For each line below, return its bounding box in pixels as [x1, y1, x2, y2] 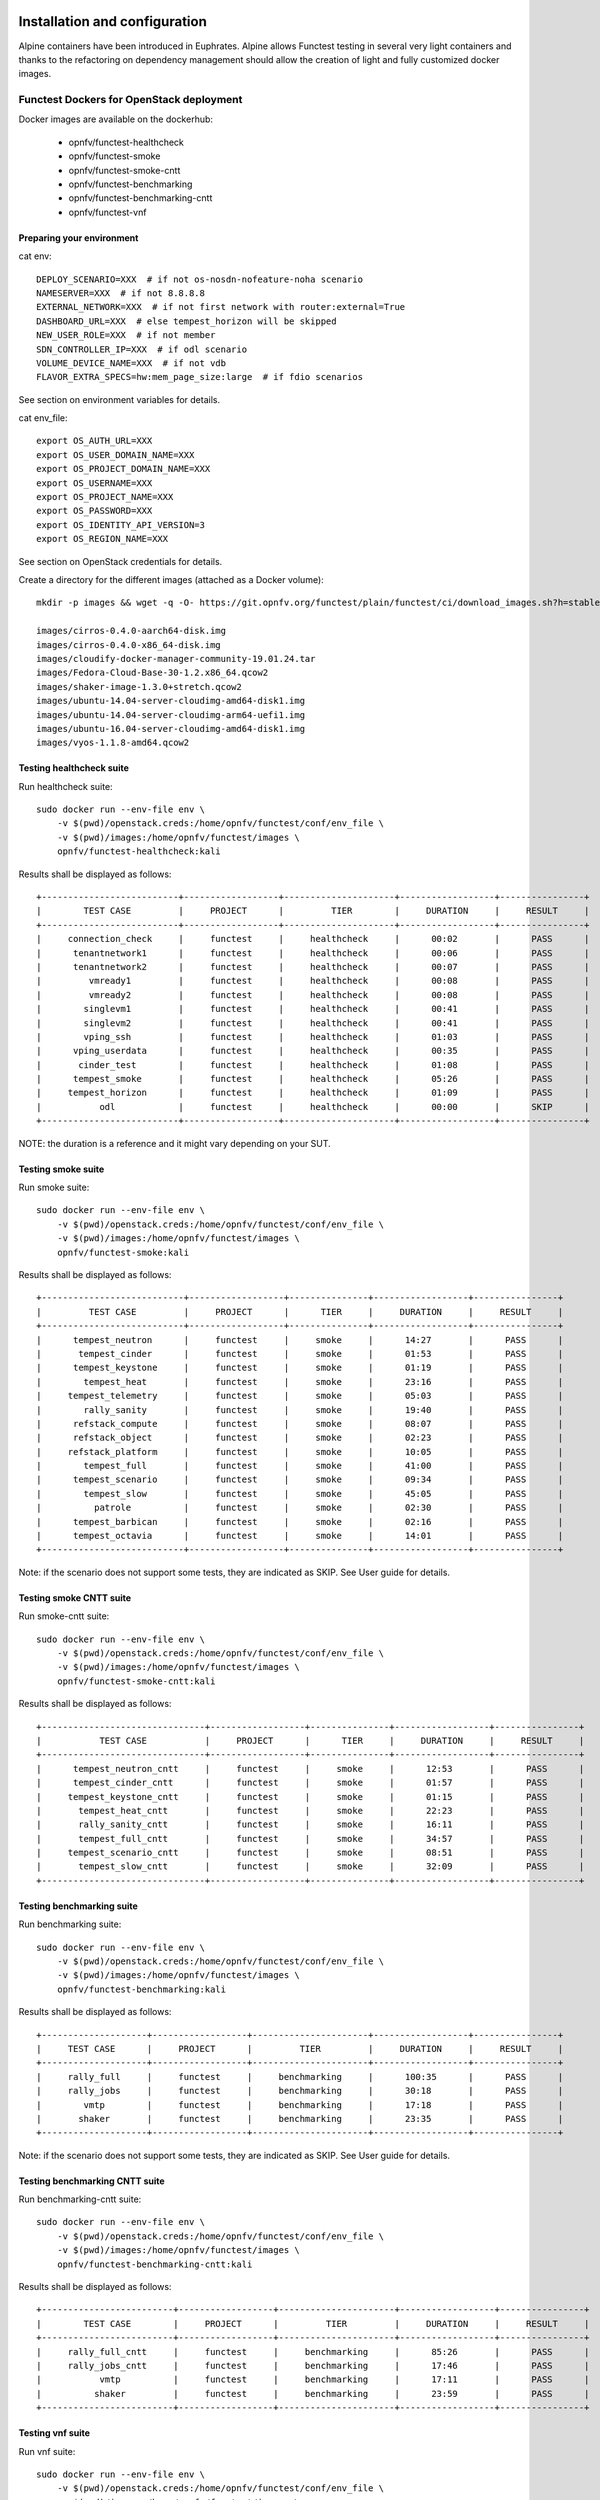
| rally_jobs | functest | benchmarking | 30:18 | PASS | [36, 2085, 564, 2097]
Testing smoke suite [18, 1163, 105, 1175]
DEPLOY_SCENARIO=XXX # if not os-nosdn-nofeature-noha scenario [36, 273, 364, 285]
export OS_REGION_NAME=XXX [36, 533, 169, 545]
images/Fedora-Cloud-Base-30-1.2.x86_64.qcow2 [36, 667, 269, 679]
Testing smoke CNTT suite [18, 1591, 132, 1604]
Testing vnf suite [18, 2427, 90, 2439]
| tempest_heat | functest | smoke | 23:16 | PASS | [36, 1376, 564, 1387]
